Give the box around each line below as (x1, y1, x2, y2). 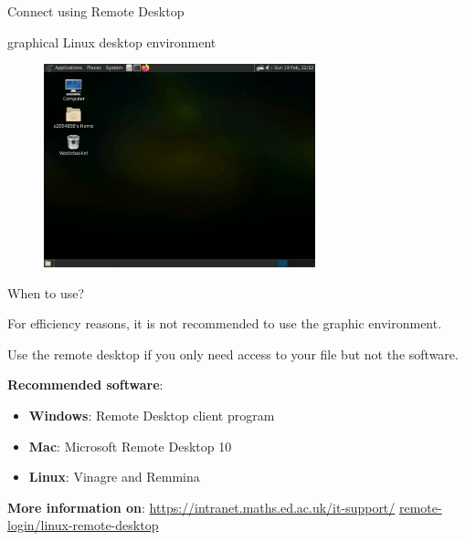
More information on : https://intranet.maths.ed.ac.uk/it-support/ (7, 497, 396, 516)
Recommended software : (7, 375, 164, 394)
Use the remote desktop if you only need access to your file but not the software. (7, 344, 459, 363)
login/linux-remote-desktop (7, 515, 159, 535)
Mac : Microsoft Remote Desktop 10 (28, 436, 232, 455)
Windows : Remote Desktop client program (28, 406, 275, 425)
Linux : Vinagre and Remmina (28, 467, 200, 486)
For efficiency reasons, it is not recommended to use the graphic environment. (7, 314, 442, 333)
